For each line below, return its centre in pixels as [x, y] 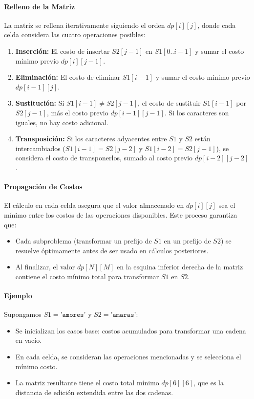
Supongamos [23, 314]
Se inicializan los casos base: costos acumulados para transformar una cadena [131, 330]
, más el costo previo [77, 112]
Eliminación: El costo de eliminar [68, 77]
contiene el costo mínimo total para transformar [87, 276]
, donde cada [217, 25]
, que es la [209, 383]
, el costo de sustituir [169, 103]
